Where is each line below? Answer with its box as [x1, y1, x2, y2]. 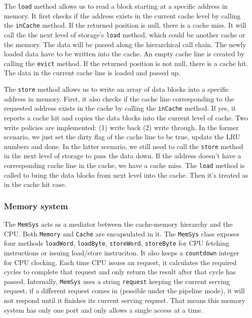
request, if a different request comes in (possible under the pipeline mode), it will [4, 285, 245, 296]
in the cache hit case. [4, 179, 67, 189]
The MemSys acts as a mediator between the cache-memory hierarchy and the [4, 219, 233, 229]
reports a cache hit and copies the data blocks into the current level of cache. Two [4, 112, 248, 122]
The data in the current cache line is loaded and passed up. [4, 67, 181, 78]
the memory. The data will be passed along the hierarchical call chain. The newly [4, 39, 246, 49]
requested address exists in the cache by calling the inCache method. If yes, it [4, 103, 236, 113]
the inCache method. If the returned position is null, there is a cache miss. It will [4, 20, 246, 30]
